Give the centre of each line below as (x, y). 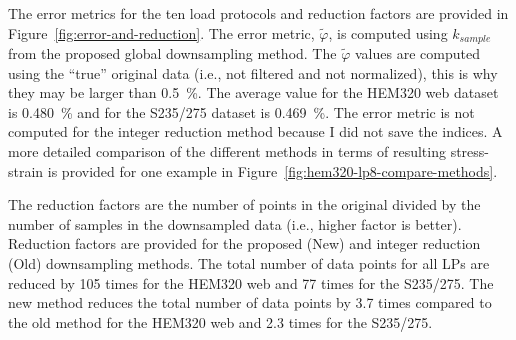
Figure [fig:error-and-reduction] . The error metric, (161, 32)
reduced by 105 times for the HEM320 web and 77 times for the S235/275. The (251, 282)
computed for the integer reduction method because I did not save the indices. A (255, 131)
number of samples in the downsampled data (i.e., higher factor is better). (235, 223)
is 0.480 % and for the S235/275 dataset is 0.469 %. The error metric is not (241, 111)
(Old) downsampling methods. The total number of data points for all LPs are (249, 262)
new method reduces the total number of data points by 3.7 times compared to (250, 302)
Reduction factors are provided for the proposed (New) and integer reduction (244, 243)
